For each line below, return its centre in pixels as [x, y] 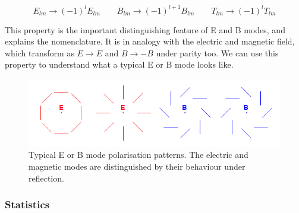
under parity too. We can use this [217, 53]
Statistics [27, 204]
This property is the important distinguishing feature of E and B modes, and [145, 29]
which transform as [40, 53]
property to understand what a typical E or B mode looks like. [119, 64]
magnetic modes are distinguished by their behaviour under [137, 166]
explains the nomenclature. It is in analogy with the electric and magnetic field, [150, 41]
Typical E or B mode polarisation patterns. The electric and [139, 155]
